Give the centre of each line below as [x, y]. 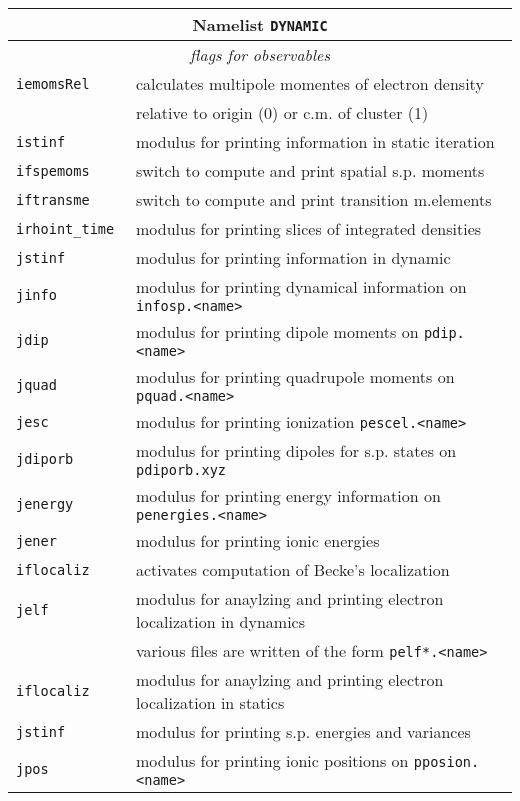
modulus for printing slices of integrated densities [309, 228]
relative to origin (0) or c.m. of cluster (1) [282, 112]
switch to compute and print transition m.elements [314, 199]
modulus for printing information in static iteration [315, 141]
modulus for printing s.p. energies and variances [303, 731]
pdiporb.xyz [181, 470]
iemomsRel [53, 83]
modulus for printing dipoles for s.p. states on [296, 450]
